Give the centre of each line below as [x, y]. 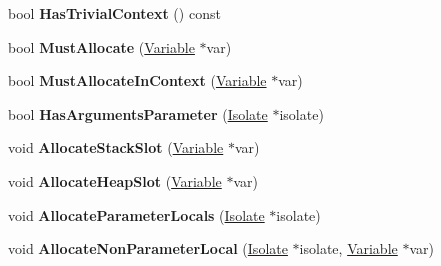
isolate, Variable [348, 248]
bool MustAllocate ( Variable [101, 46]
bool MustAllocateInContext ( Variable [137, 80]
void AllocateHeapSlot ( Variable [115, 180]
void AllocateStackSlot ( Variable [116, 147]
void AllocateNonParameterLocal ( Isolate [148, 248]
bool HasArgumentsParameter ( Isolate [138, 113]
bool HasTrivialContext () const [114, 13]
